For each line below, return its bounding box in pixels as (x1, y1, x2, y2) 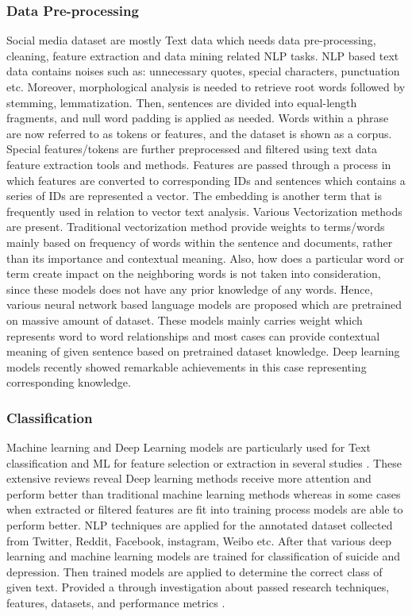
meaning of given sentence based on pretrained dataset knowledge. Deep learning (6, 343, 400, 360)
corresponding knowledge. (6, 374, 131, 391)
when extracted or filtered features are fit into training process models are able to (6, 501, 403, 518)
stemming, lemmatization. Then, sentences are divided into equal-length (6, 94, 357, 110)
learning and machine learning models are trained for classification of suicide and (6, 548, 400, 564)
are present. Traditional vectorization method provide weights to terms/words (6, 218, 385, 235)
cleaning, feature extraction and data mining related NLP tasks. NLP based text (6, 47, 399, 64)
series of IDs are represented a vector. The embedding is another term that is (6, 187, 382, 204)
